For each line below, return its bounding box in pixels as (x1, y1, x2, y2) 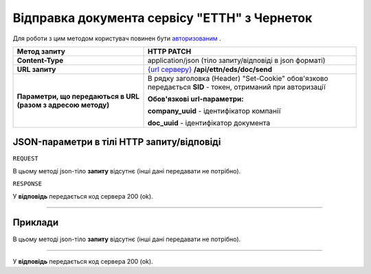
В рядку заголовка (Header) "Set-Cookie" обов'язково (147, 73, 329, 83)
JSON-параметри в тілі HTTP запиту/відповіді (12, 136, 221, 148)
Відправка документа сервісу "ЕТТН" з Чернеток (12, 10, 313, 25)
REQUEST (12, 155, 39, 162)
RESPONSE (12, 180, 43, 188)
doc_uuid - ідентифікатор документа (147, 118, 271, 127)
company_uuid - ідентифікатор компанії (147, 106, 281, 116)
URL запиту (16, 64, 56, 74)
